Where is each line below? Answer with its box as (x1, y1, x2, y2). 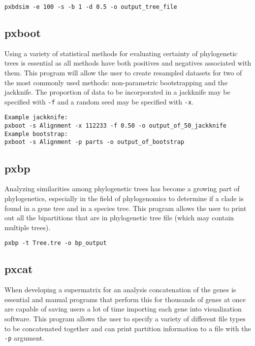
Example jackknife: (4, 114, 68, 121)
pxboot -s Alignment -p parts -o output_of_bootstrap (4, 138, 185, 146)
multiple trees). (4, 222, 51, 232)
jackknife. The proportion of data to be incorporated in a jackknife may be (4, 87, 230, 97)
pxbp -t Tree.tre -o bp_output (4, 240, 107, 247)
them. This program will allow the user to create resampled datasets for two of (4, 68, 242, 78)
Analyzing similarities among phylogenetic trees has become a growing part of (4, 183, 240, 194)
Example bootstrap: (4, 130, 68, 138)
